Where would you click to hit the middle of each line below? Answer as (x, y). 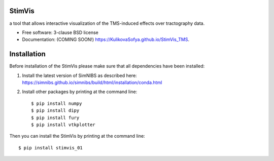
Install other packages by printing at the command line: (80, 92)
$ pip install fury (55, 117)
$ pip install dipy (55, 111)
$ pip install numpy (57, 103)
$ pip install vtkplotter (63, 125)
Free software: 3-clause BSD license (60, 32)
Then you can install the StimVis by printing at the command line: (77, 136)
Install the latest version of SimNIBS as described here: (79, 75)
